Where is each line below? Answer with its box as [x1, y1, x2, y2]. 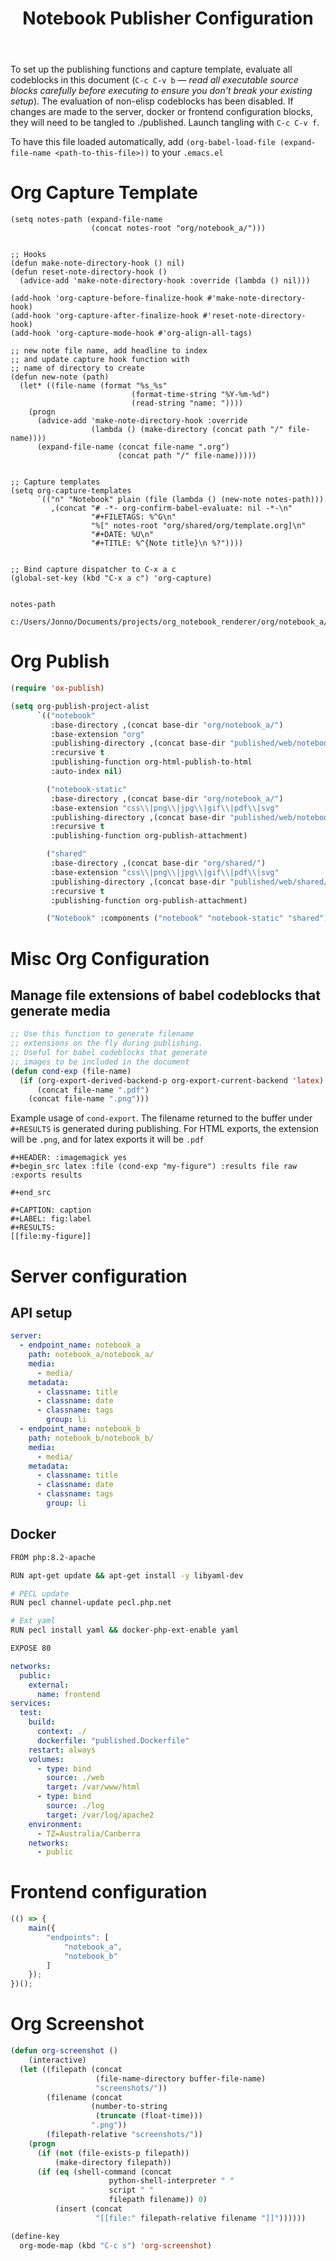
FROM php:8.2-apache [10, 1552, 97, 1562]
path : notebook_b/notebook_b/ [28, 1433, 155, 1443]
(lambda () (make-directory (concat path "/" [90, 425, 284, 435]
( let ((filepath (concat [19, 2064, 123, 2074]
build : [28, 1717, 56, 1727]
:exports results [10, 1170, 83, 1181]
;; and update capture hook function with [10, 355, 190, 365]
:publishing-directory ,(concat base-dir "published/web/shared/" [50, 877, 333, 887]
